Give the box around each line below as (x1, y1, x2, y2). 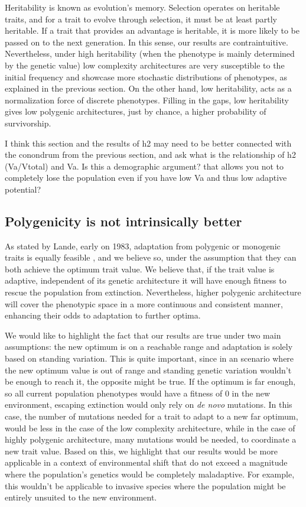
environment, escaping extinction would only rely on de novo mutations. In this (5, 398, 292, 411)
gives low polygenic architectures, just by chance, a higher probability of (5, 105, 266, 118)
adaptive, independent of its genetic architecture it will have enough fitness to (5, 274, 287, 287)
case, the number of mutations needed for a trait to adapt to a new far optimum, (5, 410, 298, 422)
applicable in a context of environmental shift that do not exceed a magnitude (5, 456, 288, 469)
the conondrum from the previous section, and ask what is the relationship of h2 (5, 148, 296, 161)
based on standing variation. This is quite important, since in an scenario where (5, 352, 294, 365)
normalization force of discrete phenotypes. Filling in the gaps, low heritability (5, 93, 289, 106)
